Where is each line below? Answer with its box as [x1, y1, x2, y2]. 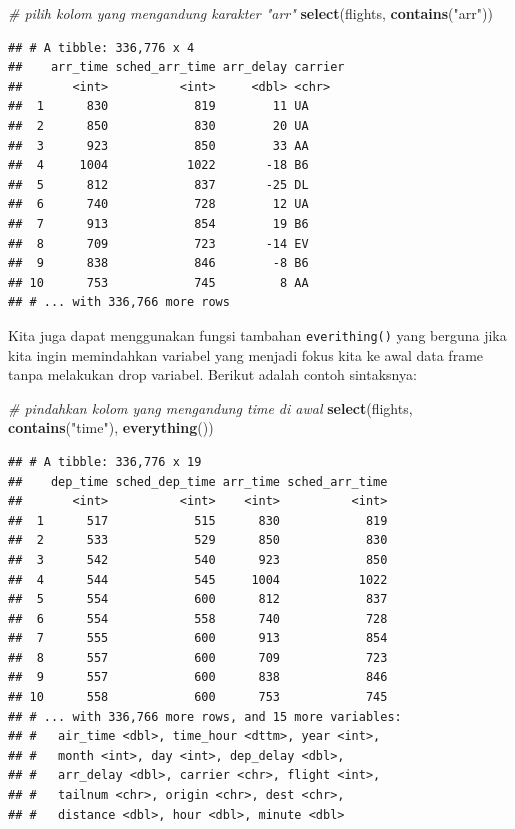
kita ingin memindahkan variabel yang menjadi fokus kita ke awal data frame [8, 344, 484, 365]
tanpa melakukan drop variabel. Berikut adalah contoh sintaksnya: [8, 364, 417, 385]
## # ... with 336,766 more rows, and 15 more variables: [8, 709, 402, 724]
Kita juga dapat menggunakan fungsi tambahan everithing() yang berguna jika [8, 324, 507, 345]
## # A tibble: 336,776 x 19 [8, 454, 202, 469]
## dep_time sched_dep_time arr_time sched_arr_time [8, 474, 388, 489]
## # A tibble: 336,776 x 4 [8, 40, 195, 55]
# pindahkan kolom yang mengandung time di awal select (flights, [8, 397, 413, 418]
